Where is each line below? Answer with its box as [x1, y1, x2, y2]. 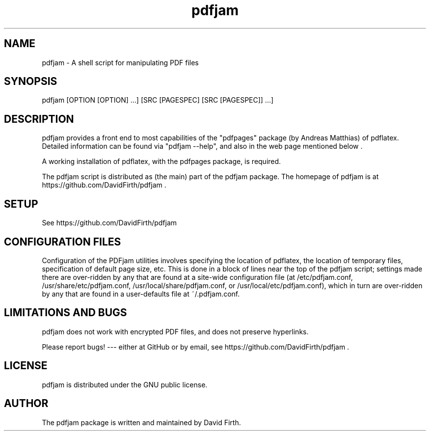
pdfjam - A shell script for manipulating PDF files [42, 58, 199, 67]
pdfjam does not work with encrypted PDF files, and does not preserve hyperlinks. [42, 327, 309, 336]
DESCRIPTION [4, 112, 74, 125]
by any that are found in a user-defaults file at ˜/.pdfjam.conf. [42, 289, 240, 298]
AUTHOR [4, 397, 49, 410]
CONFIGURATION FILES [4, 235, 121, 248]
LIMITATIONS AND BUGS [4, 306, 127, 319]
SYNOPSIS [4, 75, 57, 88]
